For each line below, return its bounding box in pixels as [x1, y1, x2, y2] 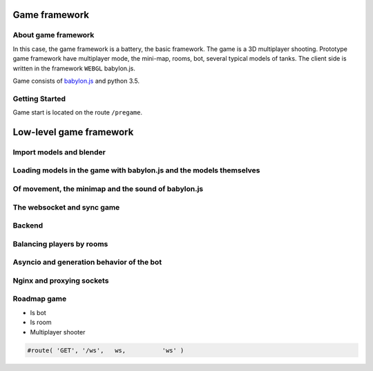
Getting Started [12, 94, 66, 103]
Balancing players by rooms [12, 239, 108, 248]
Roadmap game [12, 294, 67, 303]
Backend [12, 221, 44, 230]
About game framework [12, 30, 95, 40]
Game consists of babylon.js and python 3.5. [12, 77, 140, 85]
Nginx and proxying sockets [12, 276, 109, 285]
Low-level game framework [12, 126, 134, 138]
